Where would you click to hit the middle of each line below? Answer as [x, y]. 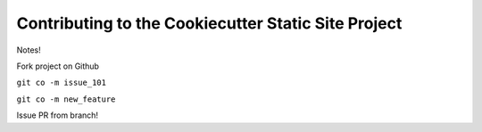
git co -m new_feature [66, 99]
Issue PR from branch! [57, 115]
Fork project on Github [58, 66]
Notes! [29, 50]
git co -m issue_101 [62, 83]
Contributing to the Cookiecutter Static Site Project [209, 23]
